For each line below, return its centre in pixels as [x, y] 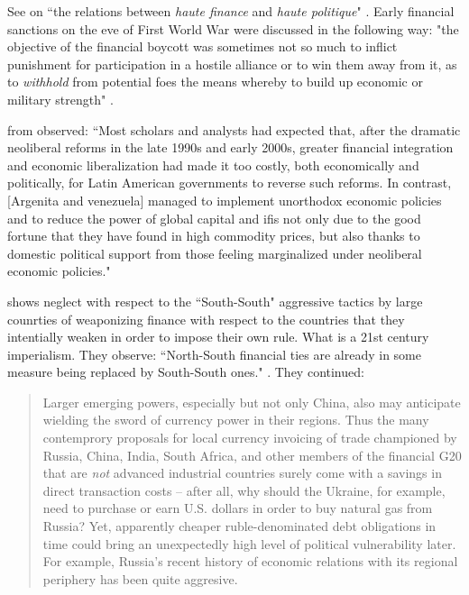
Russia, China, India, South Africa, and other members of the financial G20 [252, 455]
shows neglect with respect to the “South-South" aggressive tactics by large [215, 301]
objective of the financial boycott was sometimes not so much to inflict [202, 46]
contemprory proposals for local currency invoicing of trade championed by [250, 438]
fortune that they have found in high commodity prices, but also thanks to [214, 236]
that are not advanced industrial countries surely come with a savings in [242, 473]
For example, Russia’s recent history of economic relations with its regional [250, 561]
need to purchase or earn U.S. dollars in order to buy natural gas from [238, 508]
